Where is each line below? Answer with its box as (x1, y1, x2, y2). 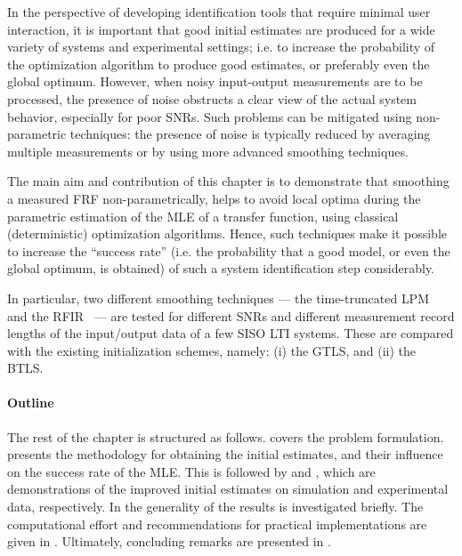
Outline (7, 393, 54, 412)
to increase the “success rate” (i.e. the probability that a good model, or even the (7, 241, 450, 260)
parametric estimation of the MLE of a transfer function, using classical (7, 206, 399, 225)
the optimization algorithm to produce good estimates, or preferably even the (7, 54, 430, 73)
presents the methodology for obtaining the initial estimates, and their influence (7, 445, 443, 463)
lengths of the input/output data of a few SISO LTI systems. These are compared (7, 324, 454, 342)
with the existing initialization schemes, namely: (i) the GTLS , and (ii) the (7, 341, 417, 359)
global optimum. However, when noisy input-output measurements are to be (7, 72, 423, 91)
